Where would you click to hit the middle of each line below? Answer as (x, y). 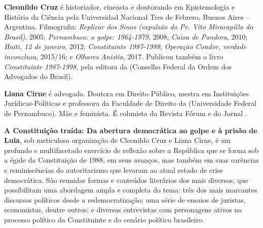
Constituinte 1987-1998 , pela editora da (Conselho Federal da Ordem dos (118, 66)
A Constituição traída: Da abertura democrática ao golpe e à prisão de (131, 130)
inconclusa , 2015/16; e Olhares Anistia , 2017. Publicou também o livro (114, 56)
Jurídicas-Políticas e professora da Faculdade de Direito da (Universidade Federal (130, 103)
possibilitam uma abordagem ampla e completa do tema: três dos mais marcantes (131, 190)
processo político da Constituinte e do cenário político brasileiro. (104, 219)
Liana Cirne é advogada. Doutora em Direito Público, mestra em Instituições (127, 93)
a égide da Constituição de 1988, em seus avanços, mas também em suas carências (131, 160)
